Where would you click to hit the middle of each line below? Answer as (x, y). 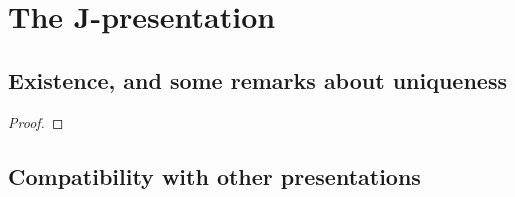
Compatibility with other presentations (214, 175)
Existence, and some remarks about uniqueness (257, 79)
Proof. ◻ (36, 121)
